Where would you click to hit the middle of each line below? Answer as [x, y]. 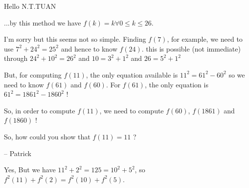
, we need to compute [132, 110]
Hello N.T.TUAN [30, 6]
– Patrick [18, 153]
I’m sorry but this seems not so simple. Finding [75, 39]
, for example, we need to [205, 39]
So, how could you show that [47, 136]
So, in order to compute [40, 110]
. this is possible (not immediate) [191, 48]
